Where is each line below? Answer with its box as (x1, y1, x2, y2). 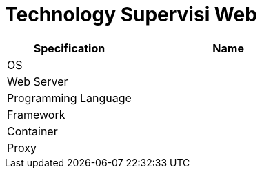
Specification (33, 41, 105, 55)
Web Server (7, 74, 68, 88)
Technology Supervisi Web (5, 3, 257, 26)
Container (7, 124, 58, 138)
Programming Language (7, 90, 132, 105)
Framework (7, 107, 65, 122)
